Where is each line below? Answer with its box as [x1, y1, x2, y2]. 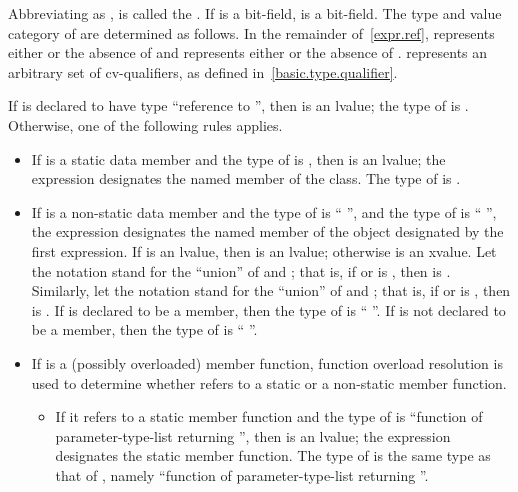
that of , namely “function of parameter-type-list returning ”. [55, 464, 429, 485]
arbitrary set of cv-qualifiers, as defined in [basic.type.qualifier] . [8, 61, 398, 82]
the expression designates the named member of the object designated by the [31, 221, 504, 242]
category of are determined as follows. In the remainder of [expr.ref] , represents [8, 22, 495, 43]
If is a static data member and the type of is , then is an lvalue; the [31, 148, 446, 169]
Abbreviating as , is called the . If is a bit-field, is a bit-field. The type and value [8, 3, 502, 23]
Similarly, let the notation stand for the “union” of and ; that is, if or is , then [31, 280, 511, 301]
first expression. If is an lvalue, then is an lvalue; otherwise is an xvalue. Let [31, 240, 497, 261]
